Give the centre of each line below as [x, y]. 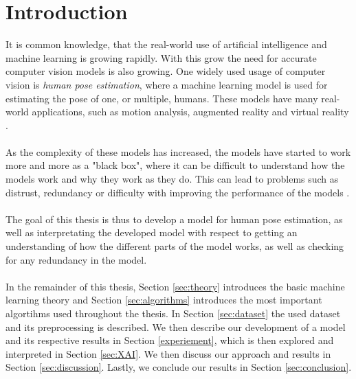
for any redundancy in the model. [76, 259]
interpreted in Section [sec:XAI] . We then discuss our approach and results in [168, 353]
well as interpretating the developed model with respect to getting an [152, 232]
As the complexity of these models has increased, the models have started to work [178, 151]
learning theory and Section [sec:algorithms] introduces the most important [164, 300]
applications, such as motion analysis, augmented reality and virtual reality [190, 112]
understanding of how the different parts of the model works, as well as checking [175, 246]
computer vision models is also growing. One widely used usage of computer [166, 71]
